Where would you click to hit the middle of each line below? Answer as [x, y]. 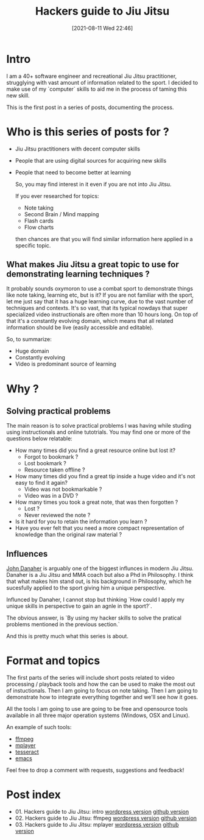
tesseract [27, 752]
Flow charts [39, 227]
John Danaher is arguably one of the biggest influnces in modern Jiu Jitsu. [100, 568]
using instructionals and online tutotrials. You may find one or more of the [98, 432]
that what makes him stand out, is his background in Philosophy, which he [99, 581]
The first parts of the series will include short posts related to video [90, 678]
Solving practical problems [58, 411]
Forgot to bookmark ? [51, 457]
